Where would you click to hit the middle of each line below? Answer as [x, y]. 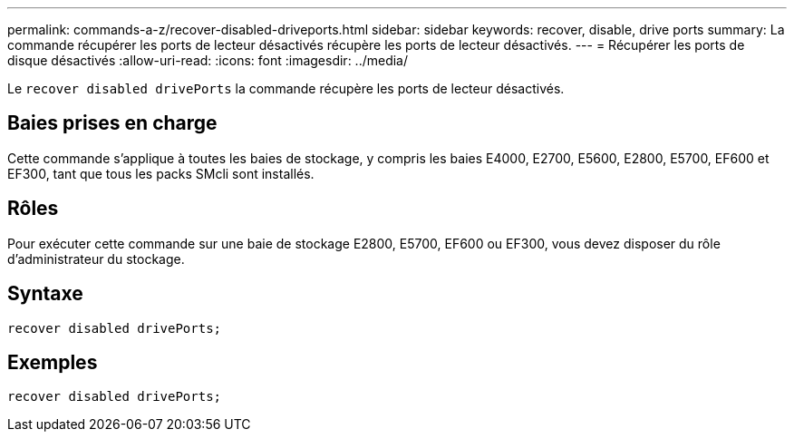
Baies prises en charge [112, 123]
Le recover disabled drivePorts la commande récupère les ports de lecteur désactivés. [286, 88]
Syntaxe [45, 294]
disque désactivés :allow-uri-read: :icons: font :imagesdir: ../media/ [208, 60]
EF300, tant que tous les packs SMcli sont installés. [161, 173]
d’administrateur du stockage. [96, 259]
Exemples [53, 362]
